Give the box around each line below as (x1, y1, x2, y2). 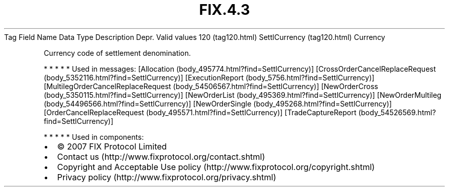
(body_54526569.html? (358, 108, 436, 117)
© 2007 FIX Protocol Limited (57, 141, 167, 152)
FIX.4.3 (199, 1, 250, 18)
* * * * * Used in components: (44, 132, 144, 141)
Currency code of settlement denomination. (44, 48, 191, 57)
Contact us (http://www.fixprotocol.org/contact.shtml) (57, 151, 266, 162)
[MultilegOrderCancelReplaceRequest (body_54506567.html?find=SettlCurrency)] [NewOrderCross (44, 81, 378, 91)
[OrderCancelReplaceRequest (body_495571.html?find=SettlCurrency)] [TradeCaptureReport (44, 108, 357, 117)
